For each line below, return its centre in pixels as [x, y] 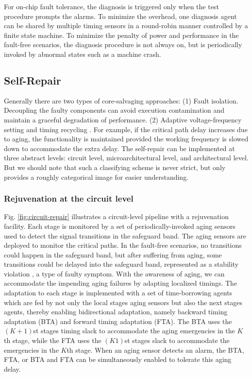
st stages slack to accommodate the [177, 340]
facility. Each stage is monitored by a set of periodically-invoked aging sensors [120, 226]
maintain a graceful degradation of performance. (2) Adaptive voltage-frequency [123, 119]
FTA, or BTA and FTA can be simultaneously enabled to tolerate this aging [118, 359]
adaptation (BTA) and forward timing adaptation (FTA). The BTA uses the [118, 321]
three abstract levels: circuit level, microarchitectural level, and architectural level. [126, 158]
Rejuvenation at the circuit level [69, 198]
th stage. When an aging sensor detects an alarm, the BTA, [155, 350]
